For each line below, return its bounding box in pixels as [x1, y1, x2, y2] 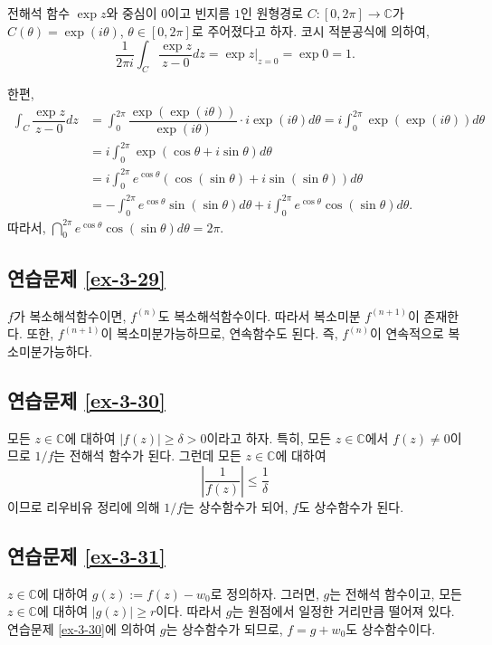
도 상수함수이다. [345, 619, 436, 638]
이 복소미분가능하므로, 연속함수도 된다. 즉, [100, 324, 338, 343]
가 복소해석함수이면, [13, 306, 127, 325]
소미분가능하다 [7, 341, 90, 360]
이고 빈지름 [167, 4, 231, 22]
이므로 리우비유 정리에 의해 [7, 497, 160, 516]
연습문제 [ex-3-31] [7, 541, 166, 569]
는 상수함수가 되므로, [166, 619, 283, 638]
